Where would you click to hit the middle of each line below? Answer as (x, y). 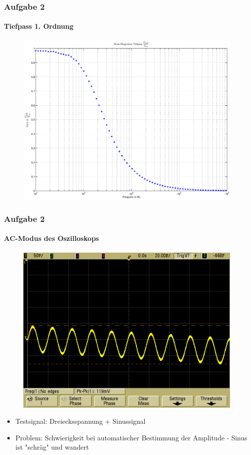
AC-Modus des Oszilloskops (51, 238)
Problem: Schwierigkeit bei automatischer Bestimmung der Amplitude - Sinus (131, 437)
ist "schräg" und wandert (52, 447)
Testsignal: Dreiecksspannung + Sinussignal (80, 421)
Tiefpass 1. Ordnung (39, 26)
